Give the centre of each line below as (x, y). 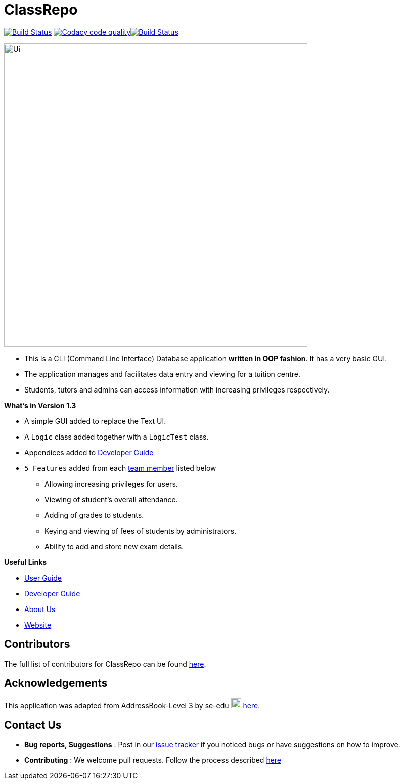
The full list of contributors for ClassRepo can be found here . (105, 664)
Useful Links (26, 562)
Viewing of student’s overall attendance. (111, 499)
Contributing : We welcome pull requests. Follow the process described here (153, 760)
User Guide (43, 578)
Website (38, 625)
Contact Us (33, 725)
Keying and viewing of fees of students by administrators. (141, 531)
